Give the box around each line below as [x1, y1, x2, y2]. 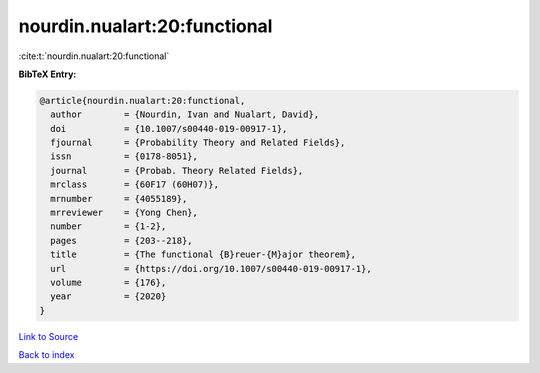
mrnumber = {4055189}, [50, 193, 188, 204]
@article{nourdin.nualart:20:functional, [39, 95, 246, 106]
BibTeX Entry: [18, 68, 77, 80]
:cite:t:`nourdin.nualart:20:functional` [18, 50, 170, 62]
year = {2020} [50, 291, 167, 302]
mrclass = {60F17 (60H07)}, [50, 179, 220, 190]
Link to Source [18, 330, 79, 342]
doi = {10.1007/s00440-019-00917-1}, [50, 123, 288, 134]
